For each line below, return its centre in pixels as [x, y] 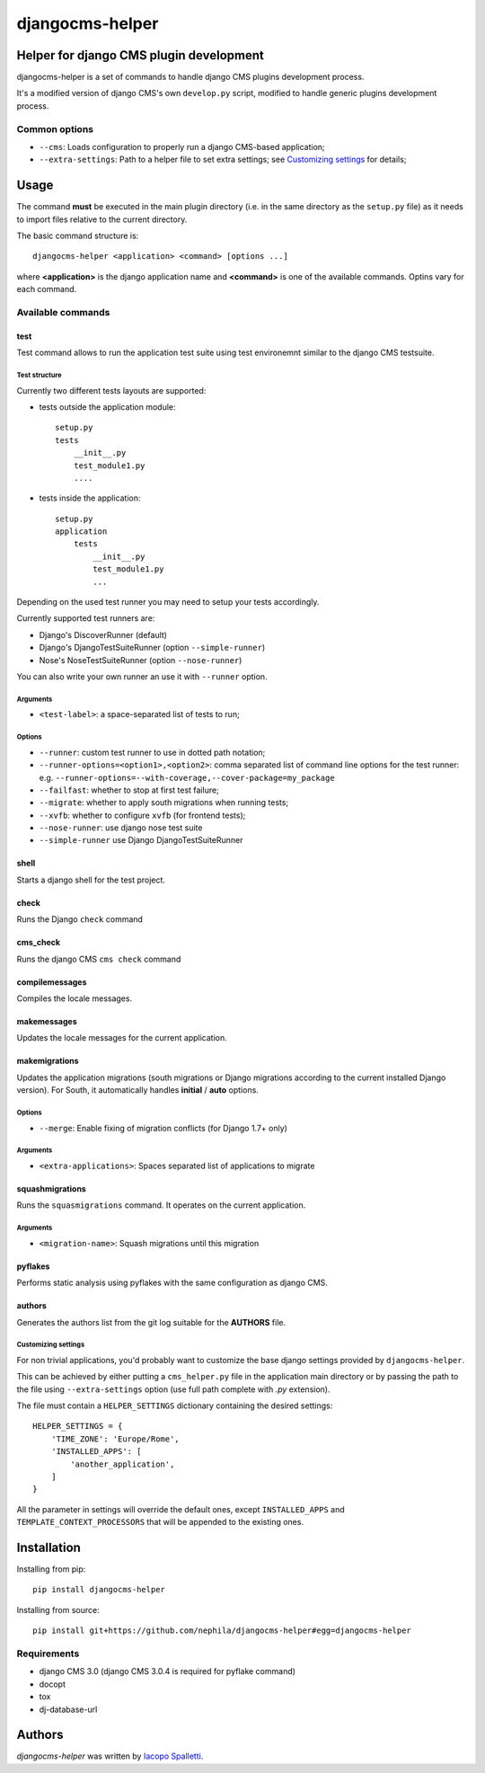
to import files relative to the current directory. [102, 219]
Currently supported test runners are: [86, 618]
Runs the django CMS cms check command [99, 959]
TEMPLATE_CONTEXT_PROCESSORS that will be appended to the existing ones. [160, 1522]
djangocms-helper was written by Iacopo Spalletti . [110, 1756]
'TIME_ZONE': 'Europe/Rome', [115, 1439]
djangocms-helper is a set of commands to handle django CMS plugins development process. [190, 77]
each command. [47, 289]
